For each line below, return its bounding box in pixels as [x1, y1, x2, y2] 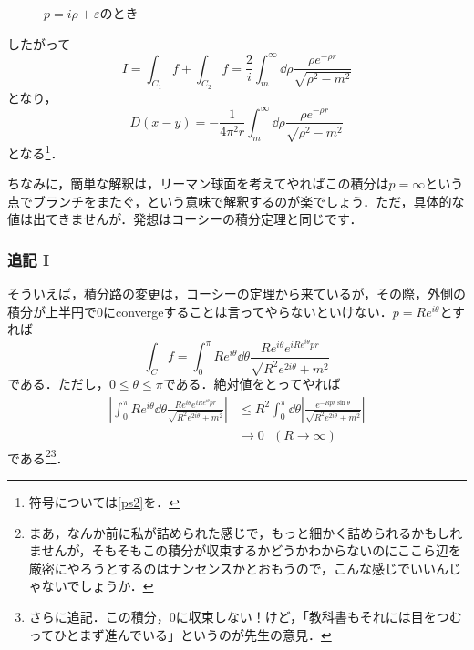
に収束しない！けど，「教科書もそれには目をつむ [175, 606, 462, 625]
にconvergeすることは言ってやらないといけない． [103, 301, 393, 320]
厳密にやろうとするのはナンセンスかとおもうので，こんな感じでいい [28, 558, 437, 577]
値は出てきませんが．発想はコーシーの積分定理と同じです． [7, 209, 363, 229]
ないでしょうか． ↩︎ [41, 576, 154, 595]
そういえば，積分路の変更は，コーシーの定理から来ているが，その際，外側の [7, 284, 466, 303]
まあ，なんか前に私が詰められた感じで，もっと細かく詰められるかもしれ [28, 523, 463, 542]
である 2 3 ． [7, 445, 69, 467]
